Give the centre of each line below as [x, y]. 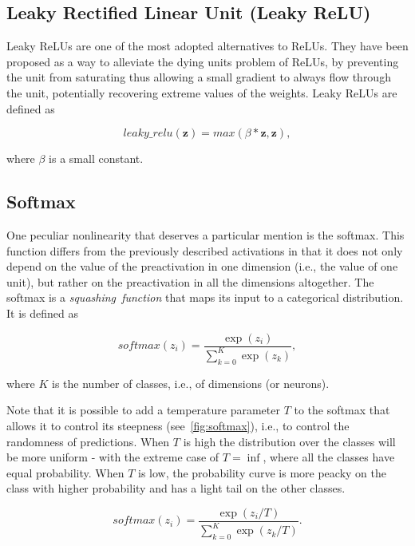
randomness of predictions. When [88, 441]
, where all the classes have [329, 457]
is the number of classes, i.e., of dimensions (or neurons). [191, 383]
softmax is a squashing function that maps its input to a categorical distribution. [205, 297]
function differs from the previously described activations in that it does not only [205, 250]
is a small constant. [96, 158]
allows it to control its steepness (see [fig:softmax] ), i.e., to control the [178, 425]
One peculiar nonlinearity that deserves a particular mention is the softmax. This [206, 234]
